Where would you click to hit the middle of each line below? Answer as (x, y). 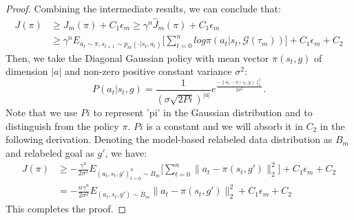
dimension (27, 71)
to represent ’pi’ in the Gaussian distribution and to (203, 112)
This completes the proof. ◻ (66, 208)
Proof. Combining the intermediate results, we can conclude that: (143, 8)
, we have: (126, 152)
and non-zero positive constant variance (148, 71)
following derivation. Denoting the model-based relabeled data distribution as (169, 139)
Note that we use (42, 112)
